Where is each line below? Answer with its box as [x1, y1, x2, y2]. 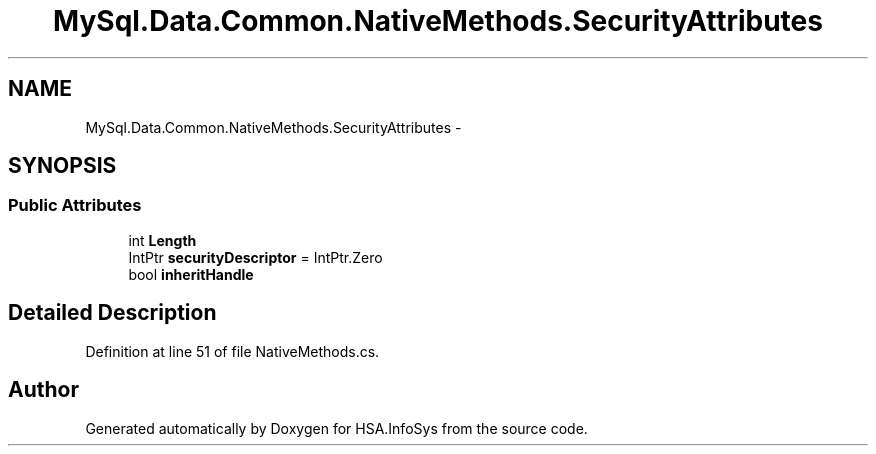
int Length [128, 231, 197, 249]
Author [8, 377, 79, 403]
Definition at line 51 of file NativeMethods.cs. [85, 342, 380, 360]
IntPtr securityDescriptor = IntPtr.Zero [128, 248, 383, 266]
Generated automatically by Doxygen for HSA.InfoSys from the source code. [85, 419, 588, 437]
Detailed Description [8, 300, 217, 326]
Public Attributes [8, 195, 142, 216]
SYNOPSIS [8, 153, 117, 179]
